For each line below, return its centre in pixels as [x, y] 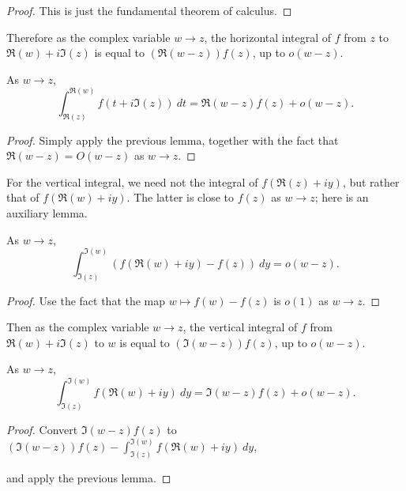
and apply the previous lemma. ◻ [89, 478]
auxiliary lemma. [47, 213]
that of [23, 197]
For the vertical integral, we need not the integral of [132, 181]
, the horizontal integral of [268, 37]
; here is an [342, 197]
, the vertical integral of [240, 327]
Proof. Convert [42, 430]
